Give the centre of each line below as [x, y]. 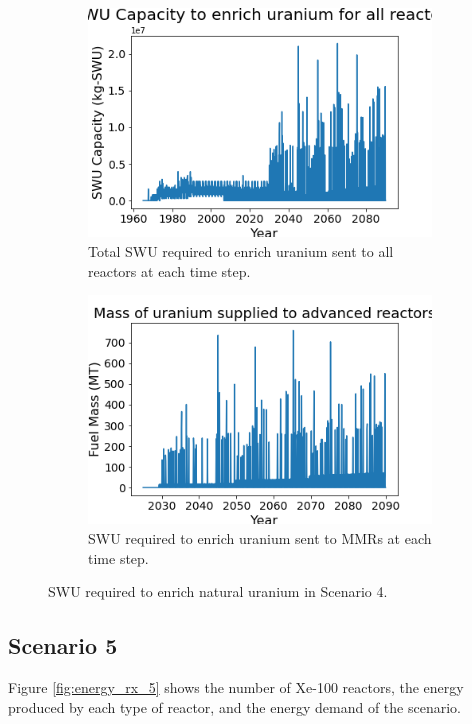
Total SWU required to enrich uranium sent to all [241, 250]
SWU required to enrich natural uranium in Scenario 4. [218, 591]
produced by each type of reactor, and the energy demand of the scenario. [234, 706]
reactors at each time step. [169, 270]
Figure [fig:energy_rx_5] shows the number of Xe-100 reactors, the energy [236, 687]
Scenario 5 [63, 645]
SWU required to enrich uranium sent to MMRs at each [260, 538]
